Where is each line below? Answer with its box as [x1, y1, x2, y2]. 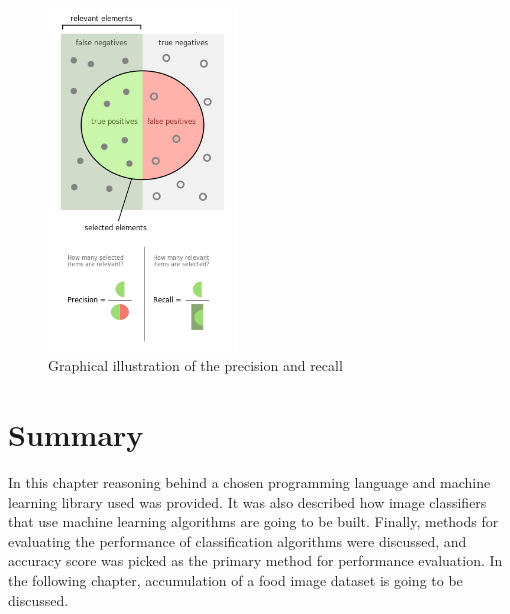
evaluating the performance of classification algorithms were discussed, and [8, 530, 467, 551]
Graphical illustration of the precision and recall [48, 355, 343, 376]
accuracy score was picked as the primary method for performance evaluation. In [8, 550, 503, 571]
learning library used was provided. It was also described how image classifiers [8, 491, 487, 512]
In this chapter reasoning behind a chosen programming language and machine [8, 471, 491, 492]
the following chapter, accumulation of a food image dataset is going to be [8, 569, 463, 590]
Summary [8, 414, 144, 455]
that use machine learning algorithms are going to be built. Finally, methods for [8, 511, 499, 532]
